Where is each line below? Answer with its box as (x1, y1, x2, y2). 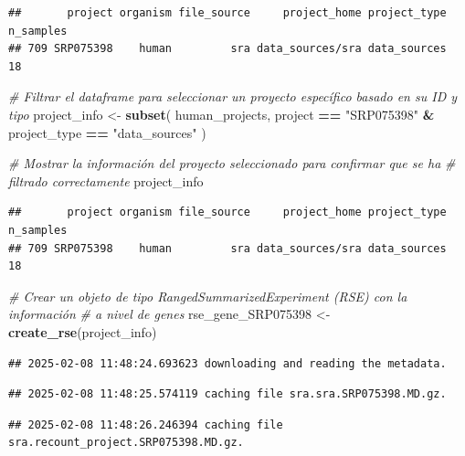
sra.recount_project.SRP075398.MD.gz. (8, 436, 244, 450)
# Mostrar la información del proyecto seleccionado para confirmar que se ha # (8, 154, 456, 173)
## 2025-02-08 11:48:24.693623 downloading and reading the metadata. (8, 356, 447, 370)
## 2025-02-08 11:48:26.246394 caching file (8, 418, 283, 431)
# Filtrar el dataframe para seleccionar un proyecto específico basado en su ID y (8, 87, 458, 106)
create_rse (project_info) (8, 322, 157, 341)
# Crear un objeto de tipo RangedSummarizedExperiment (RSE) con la (8, 286, 407, 305)
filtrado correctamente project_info (8, 171, 204, 190)
